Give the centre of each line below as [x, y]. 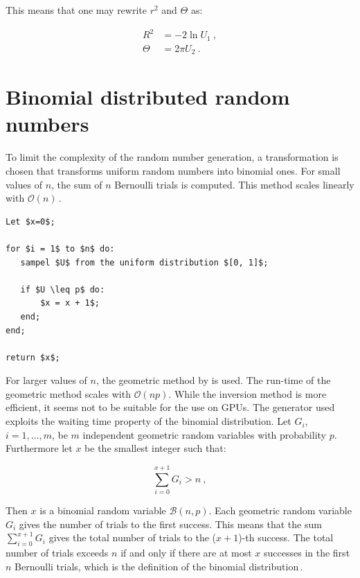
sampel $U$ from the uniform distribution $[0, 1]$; [144, 262]
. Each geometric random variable [280, 510]
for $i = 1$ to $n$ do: [60, 248]
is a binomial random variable [103, 510]
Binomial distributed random [148, 97]
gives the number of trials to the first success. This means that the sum [170, 524]
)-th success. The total [286, 537]
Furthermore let [39, 448]
